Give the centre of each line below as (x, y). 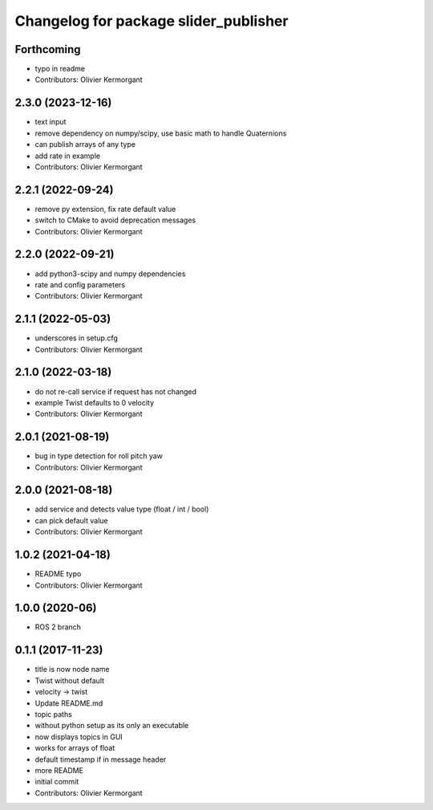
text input (51, 122)
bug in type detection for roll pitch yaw (99, 456)
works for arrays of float (75, 748)
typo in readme (60, 69)
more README (59, 770)
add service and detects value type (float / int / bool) (122, 509)
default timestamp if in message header (101, 759)
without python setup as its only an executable (112, 726)
